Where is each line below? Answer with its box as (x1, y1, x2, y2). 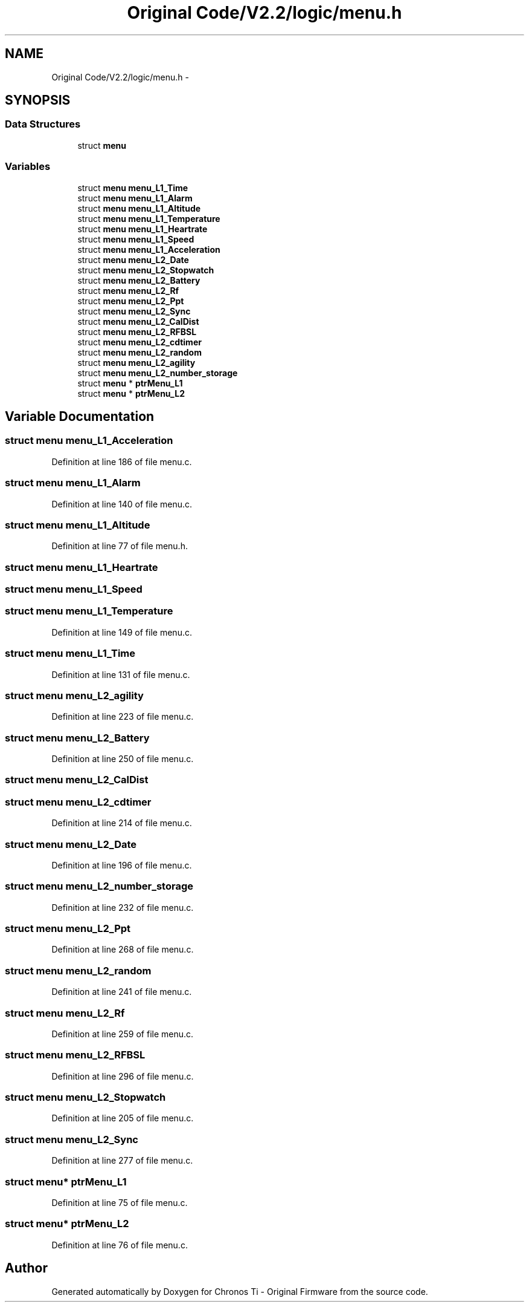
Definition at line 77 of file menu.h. (51, 541, 188, 552)
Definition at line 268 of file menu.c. (51, 944, 194, 955)
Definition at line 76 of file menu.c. (51, 1239, 188, 1250)
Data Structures (5, 118, 81, 131)
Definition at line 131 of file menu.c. (51, 669, 190, 680)
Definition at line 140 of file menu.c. (51, 498, 193, 509)
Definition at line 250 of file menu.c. (51, 754, 194, 764)
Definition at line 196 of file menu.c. (51, 859, 192, 870)
